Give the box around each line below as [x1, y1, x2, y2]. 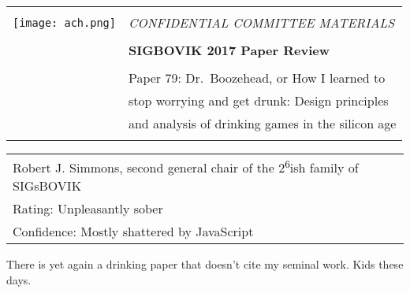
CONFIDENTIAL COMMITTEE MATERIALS [128, 13, 395, 32]
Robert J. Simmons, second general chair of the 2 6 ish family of [13, 156, 359, 177]
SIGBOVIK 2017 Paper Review [128, 41, 330, 59]
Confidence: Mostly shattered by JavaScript [13, 222, 254, 241]
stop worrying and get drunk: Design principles [128, 91, 389, 109]
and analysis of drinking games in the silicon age [128, 114, 397, 132]
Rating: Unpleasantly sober [13, 199, 163, 218]
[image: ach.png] [13, 16, 116, 29]
